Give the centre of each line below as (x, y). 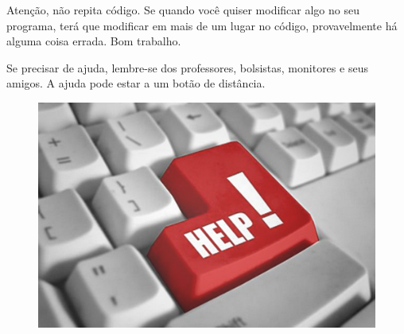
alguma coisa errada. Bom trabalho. (94, 41)
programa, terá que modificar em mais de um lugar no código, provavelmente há (202, 25)
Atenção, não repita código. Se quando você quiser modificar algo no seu (183, 10)
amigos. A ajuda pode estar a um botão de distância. (136, 83)
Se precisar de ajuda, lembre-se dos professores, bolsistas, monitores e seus (187, 67)
